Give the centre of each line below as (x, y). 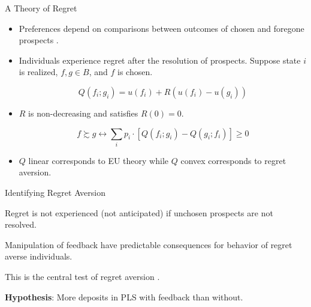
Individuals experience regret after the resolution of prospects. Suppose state (160, 60)
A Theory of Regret (41, 8)
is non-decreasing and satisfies (83, 113)
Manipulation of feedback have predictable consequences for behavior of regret (149, 244)
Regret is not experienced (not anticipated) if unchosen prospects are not (139, 212)
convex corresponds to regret (233, 160)
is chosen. (135, 72)
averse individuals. (39, 256)
